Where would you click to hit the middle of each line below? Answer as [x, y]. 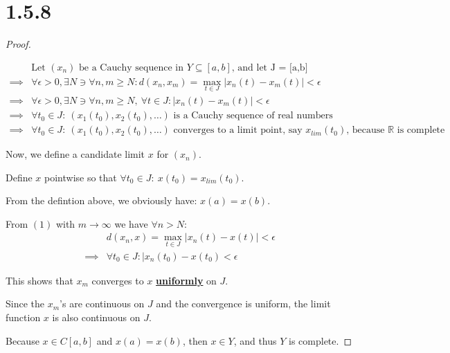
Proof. [18, 44]
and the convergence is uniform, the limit [243, 304]
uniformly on [186, 280]
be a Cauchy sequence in [131, 67]
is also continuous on [96, 317]
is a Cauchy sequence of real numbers [253, 116]
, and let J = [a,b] [270, 67]
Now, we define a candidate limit [75, 154]
